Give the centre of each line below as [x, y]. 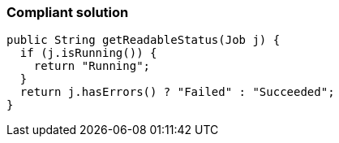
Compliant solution [68, 12]
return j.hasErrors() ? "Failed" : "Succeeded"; [177, 92]
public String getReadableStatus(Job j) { [144, 40]
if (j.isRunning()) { [88, 53]
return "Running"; [92, 66]
